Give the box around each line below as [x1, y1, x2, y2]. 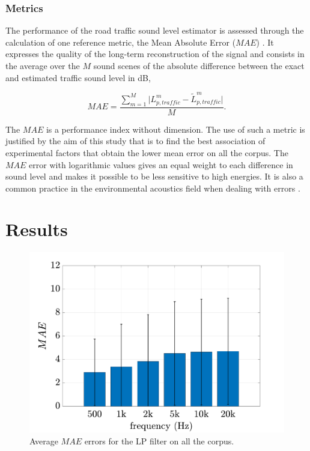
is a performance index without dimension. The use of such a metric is [46, 123, 305, 135]
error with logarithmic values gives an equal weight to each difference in [29, 158, 293, 171]
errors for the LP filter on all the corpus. [84, 434, 234, 447]
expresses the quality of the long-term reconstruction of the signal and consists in [5, 47, 305, 60]
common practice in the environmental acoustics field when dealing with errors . [5, 181, 300, 194]
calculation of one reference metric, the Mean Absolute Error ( [5, 35, 236, 48]
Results [5, 217, 68, 241]
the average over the [5, 59, 80, 71]
